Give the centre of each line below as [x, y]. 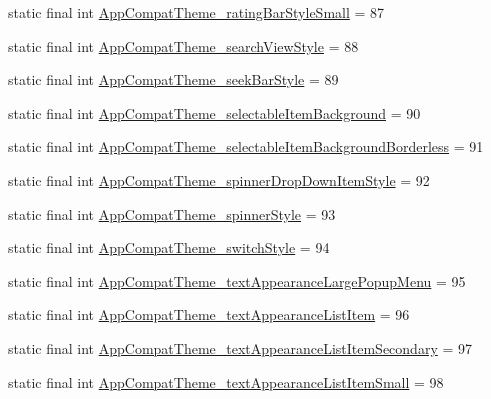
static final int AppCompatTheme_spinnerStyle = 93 [172, 213]
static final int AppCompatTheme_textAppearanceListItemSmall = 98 [226, 381]
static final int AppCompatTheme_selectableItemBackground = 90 [214, 112]
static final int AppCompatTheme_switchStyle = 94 [169, 247]
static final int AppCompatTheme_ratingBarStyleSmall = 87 [196, 12]
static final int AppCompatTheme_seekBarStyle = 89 [173, 79]
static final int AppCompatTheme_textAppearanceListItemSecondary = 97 [240, 347]
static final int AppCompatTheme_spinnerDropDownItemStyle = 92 [219, 179]
